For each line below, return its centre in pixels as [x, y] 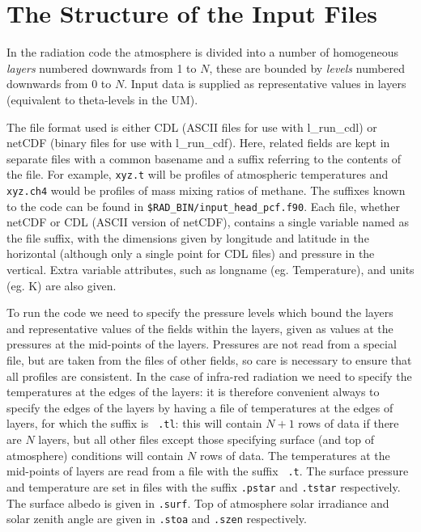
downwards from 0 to [59, 84]
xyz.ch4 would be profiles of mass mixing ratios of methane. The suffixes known [206, 190]
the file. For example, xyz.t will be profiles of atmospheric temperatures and [198, 174]
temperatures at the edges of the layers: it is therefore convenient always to [193, 392]
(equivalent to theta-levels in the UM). [102, 99]
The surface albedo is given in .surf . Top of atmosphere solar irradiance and [198, 502]
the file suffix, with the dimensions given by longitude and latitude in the [188, 237]
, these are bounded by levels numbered [307, 68]
